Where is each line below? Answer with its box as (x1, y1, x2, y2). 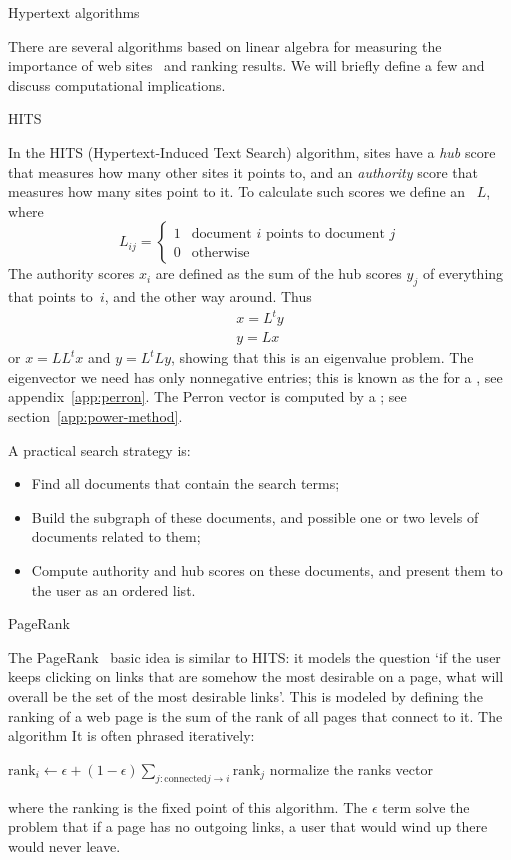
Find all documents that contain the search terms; (31, 473, 340, 494)
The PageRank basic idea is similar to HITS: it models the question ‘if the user (8, 646, 501, 667)
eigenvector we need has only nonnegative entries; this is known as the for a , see (8, 366, 503, 387)
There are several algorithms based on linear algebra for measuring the (8, 35, 442, 56)
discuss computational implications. (8, 74, 226, 95)
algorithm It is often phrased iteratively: (8, 725, 255, 746)
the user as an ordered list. (31, 579, 196, 600)
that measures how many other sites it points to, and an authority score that (8, 161, 479, 182)
